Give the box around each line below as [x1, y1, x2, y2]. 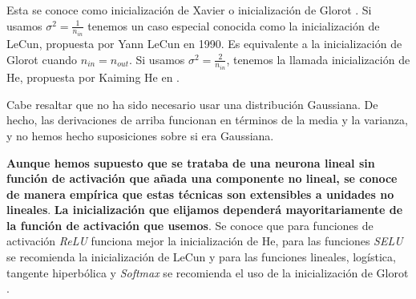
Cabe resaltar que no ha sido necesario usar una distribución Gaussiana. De [6, 95, 378, 112]
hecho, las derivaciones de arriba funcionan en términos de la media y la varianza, [6, 111, 408, 128]
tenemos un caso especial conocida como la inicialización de [87, 17, 380, 34]
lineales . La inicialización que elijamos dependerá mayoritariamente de [6, 201, 403, 218]
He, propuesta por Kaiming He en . [6, 69, 180, 86]
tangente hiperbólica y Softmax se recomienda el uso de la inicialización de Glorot [6, 264, 409, 281]
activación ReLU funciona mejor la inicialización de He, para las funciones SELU [6, 232, 403, 249]
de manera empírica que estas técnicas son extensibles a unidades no [6, 185, 394, 202]
